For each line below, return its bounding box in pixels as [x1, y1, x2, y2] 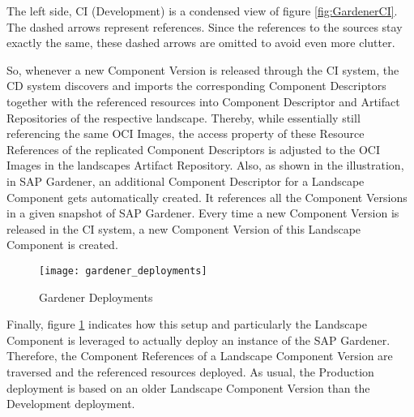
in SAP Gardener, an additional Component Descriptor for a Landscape [6, 172, 365, 189]
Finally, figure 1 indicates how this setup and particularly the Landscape [6, 316, 367, 333]
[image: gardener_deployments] [39, 264, 207, 277]
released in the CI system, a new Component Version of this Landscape [6, 220, 361, 237]
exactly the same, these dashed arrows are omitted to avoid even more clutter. [6, 34, 395, 51]
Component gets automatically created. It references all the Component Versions [6, 188, 408, 205]
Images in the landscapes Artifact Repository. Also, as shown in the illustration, [6, 157, 404, 174]
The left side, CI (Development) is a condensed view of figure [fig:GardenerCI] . [6, 2, 398, 19]
